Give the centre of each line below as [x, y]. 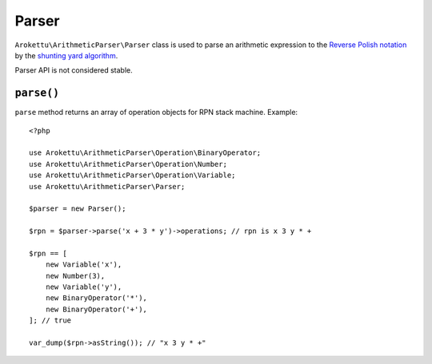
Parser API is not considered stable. [74, 70]
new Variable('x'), [84, 265]
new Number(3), [75, 276]
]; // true [50, 320]
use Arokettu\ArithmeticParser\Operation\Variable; [132, 175]
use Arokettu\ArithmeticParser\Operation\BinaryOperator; [145, 153]
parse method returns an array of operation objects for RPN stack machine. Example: [156, 113]
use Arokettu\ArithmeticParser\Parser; [107, 186]
